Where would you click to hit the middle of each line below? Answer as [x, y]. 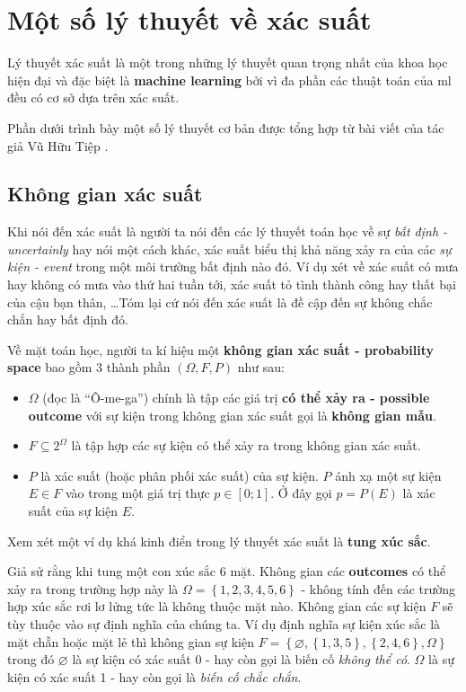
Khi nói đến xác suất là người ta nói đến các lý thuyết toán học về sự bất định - [228, 231]
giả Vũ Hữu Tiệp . [58, 145]
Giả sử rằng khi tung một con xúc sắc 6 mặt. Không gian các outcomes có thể [227, 571]
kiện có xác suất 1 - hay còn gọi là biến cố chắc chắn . [154, 676]
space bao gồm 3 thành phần [89, 367]
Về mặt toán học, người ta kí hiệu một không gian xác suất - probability [220, 349]
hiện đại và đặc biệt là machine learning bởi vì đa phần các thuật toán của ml [229, 80]
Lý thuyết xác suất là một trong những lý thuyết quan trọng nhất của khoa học [228, 62]
